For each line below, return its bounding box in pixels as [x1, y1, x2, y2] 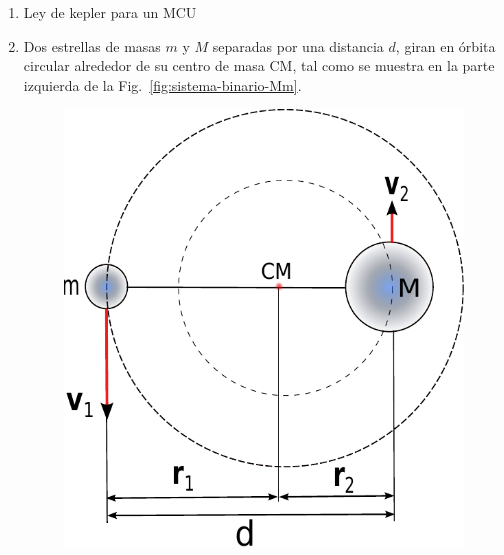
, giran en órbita [395, 35, 496, 56]
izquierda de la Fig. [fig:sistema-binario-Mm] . [23, 74, 302, 95]
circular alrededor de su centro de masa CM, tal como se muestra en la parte [23, 55, 495, 76]
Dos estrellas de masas [23, 35, 161, 56]
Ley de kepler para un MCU [23, 2, 197, 22]
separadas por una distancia [212, 35, 384, 56]
